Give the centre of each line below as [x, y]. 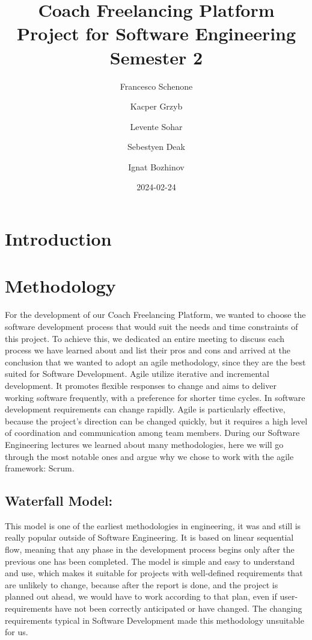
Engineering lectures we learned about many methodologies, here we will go [144, 444]
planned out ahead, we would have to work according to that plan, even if [141, 596]
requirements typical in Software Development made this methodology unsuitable [154, 620]
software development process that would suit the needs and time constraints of [151, 326]
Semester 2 [156, 57]
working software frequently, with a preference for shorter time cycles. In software [155, 397]
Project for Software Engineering [156, 33]
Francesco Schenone [156, 86]
